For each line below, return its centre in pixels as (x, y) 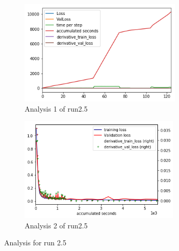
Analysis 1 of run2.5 (56, 108)
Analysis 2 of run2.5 (56, 225)
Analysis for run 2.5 (35, 243)
